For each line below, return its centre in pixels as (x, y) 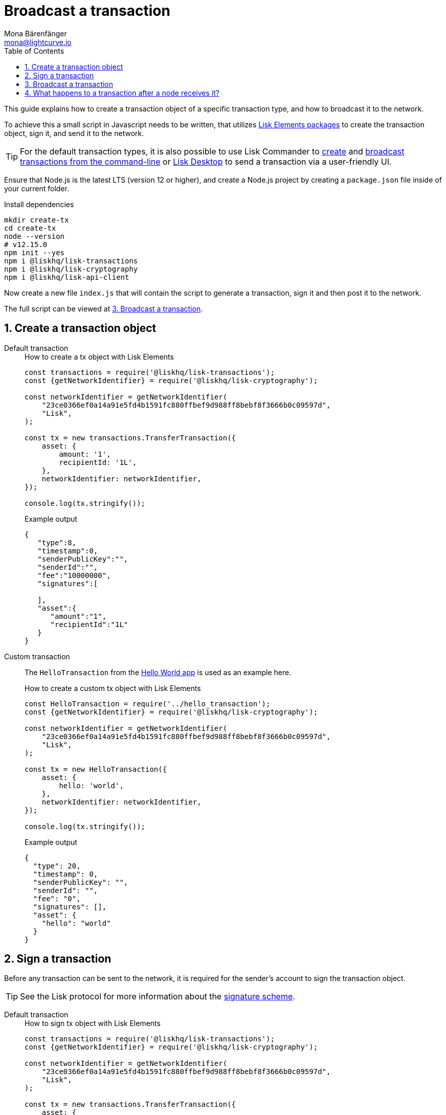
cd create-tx (30, 228)
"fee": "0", (57, 898)
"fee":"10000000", (74, 575)
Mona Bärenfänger (36, 33)
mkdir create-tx (37, 220)
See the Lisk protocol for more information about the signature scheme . (158, 997)
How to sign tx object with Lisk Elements (93, 1023)
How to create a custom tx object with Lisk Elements (113, 688)
